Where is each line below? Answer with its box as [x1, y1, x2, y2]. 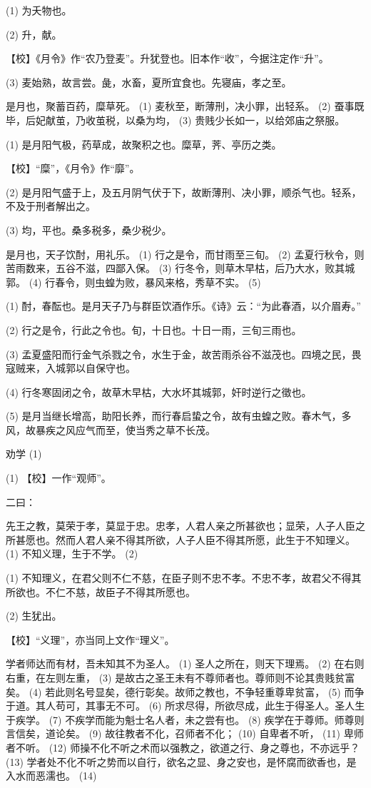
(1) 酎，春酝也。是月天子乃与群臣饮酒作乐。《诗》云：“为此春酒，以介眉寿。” [6, 298, 361, 313]
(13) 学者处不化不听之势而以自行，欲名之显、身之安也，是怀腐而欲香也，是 [6, 754, 357, 769]
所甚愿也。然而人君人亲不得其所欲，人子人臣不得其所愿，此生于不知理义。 [6, 532, 355, 547]
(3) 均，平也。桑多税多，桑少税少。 [6, 222, 172, 237]
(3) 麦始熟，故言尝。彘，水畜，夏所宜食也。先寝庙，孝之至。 [6, 74, 292, 89]
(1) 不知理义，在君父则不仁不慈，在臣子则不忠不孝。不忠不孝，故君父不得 [6, 570, 352, 585]
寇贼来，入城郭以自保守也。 [6, 360, 136, 375]
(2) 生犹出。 [6, 608, 62, 623]
